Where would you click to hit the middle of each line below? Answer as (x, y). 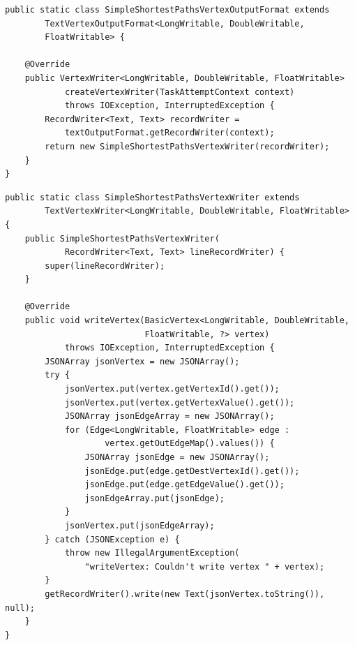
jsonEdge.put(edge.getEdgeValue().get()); (184, 485)
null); (20, 608)
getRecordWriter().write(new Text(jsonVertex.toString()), (185, 594)
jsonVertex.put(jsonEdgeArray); (139, 525)
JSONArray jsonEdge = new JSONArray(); (177, 457)
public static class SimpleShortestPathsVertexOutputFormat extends (167, 10)
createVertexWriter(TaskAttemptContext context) (180, 92)
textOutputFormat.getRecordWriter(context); (169, 133)
